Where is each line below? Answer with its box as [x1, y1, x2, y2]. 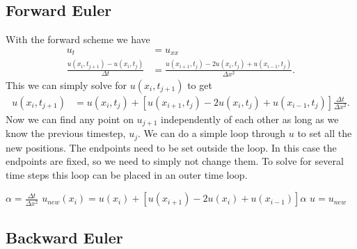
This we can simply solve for [6, 77, 127, 92]
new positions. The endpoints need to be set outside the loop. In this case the [6, 140, 337, 154]
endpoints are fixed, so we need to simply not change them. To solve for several [6, 154, 344, 168]
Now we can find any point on [6, 111, 134, 126]
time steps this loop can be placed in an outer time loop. [6, 167, 248, 182]
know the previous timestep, [6, 126, 126, 140]
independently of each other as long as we [161, 111, 339, 126]
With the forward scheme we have [6, 32, 150, 47]
